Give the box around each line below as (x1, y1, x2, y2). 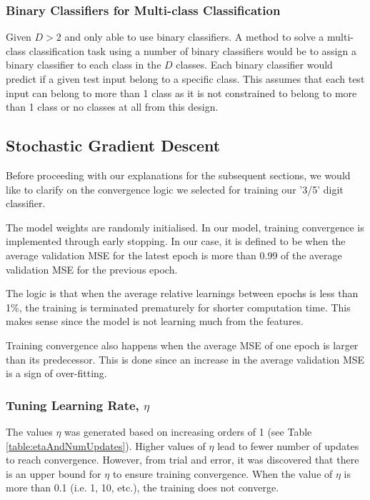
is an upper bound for (6, 466, 101, 481)
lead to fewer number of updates (217, 438, 359, 453)
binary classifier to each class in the (6, 57, 161, 72)
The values (6, 424, 53, 439)
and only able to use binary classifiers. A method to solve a (64, 29, 324, 44)
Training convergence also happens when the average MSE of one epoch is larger (6, 337, 359, 352)
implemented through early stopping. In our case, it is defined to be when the (6, 234, 346, 249)
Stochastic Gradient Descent (6, 134, 221, 156)
